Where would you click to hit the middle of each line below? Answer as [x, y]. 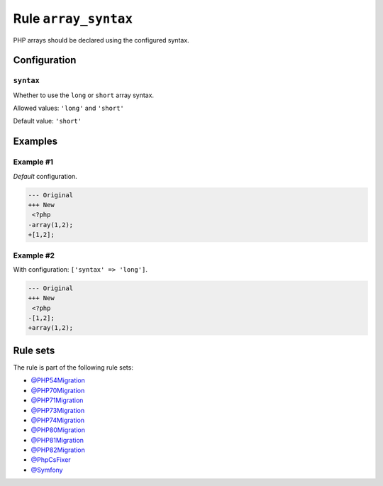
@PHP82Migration [58, 450]
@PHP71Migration [57, 400]
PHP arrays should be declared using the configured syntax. [101, 40]
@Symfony [47, 470]
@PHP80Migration [58, 430]
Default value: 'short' [47, 121]
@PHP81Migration [57, 440]
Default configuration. [45, 176]
